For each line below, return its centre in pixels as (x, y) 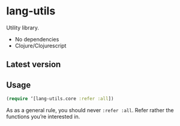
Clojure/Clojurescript (40, 46)
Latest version (34, 64)
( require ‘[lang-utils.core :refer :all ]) (60, 99)
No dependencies (37, 39)
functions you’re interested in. (43, 117)
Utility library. (23, 28)
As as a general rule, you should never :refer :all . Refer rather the (90, 110)
